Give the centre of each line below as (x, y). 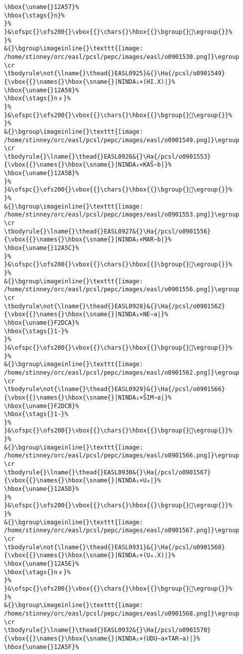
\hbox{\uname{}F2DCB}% (42, 406)
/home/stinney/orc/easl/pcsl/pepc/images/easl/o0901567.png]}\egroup (122, 531)
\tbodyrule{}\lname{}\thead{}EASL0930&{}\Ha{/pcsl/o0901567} (108, 472)
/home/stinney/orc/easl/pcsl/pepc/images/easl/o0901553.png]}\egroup (122, 215)
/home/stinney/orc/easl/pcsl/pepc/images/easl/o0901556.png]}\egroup (122, 290)
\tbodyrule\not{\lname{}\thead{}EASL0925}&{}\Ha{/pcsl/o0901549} (115, 74)
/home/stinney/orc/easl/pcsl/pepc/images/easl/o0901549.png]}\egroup (122, 140)
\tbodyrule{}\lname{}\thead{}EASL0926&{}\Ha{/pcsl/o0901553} (108, 156)
